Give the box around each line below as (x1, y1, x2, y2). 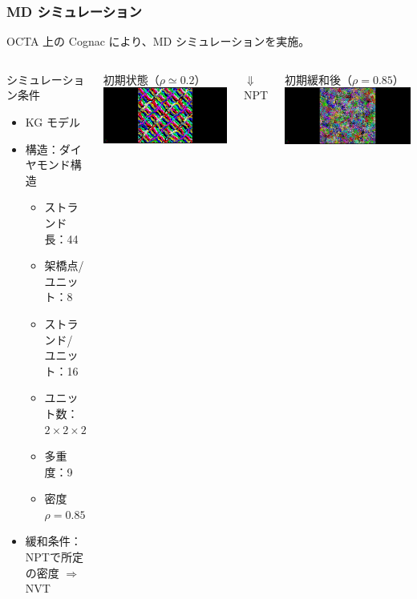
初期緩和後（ (285, 70, 353, 87)
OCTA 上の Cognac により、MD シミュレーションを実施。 (6, 33, 310, 50)
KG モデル (25, 114, 80, 130)
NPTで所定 (25, 549, 83, 565)
